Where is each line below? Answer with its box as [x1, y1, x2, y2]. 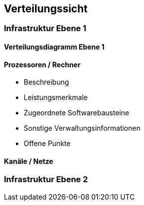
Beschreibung [24, 78, 69, 87]
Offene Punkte [24, 139, 71, 148]
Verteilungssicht [4, 2, 88, 15]
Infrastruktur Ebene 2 [4, 174, 88, 185]
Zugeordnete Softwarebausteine [24, 108, 129, 117]
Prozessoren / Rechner [4, 60, 81, 69]
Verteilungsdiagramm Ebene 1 [4, 43, 105, 51]
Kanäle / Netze [4, 156, 53, 165]
